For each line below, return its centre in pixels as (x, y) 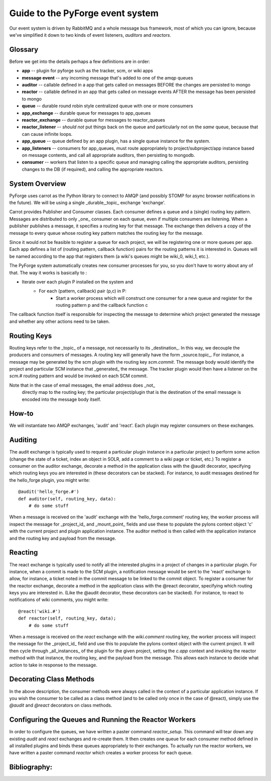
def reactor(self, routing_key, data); (67, 618)
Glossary (24, 50)
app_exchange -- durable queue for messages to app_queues (86, 113)
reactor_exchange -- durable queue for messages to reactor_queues (94, 120)
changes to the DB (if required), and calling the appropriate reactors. (93, 169)
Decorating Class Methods (52, 679)
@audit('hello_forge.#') (49, 492)
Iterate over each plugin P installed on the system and (77, 282)
